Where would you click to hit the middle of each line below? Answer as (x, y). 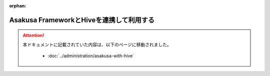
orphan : (18, 6)
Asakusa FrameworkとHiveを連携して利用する (82, 20)
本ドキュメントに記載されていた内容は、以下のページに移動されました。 (97, 44)
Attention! (33, 35)
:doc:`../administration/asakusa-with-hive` (91, 56)
